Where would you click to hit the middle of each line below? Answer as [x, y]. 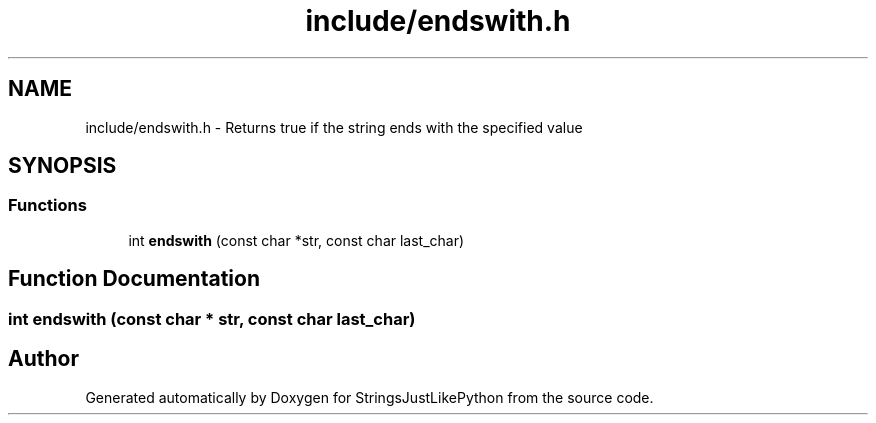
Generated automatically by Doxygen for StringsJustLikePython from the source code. [369, 397]
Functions [47, 205]
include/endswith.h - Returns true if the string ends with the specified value [334, 127]
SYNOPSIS [62, 166]
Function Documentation [134, 279]
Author [43, 359]
